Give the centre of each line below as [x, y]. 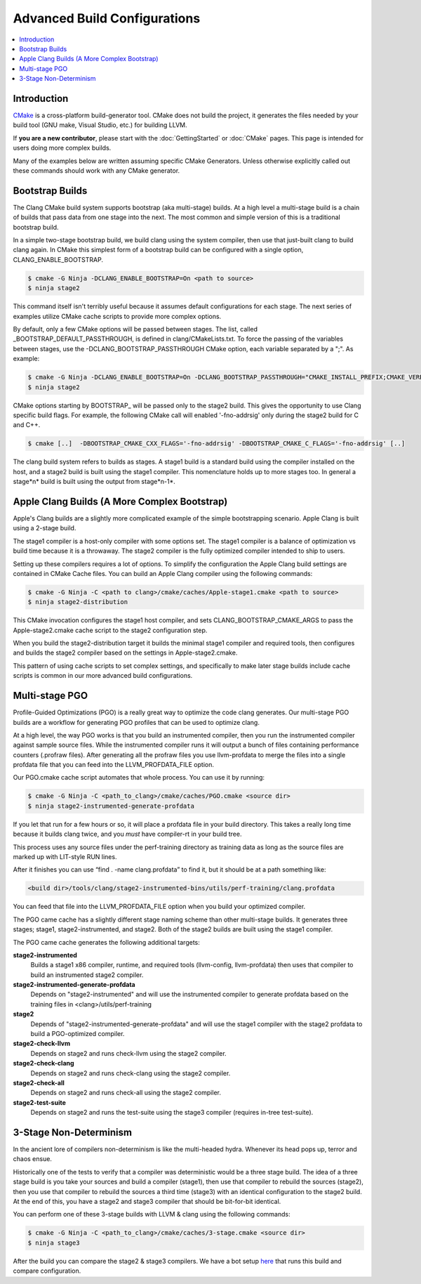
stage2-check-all [39, 1082]
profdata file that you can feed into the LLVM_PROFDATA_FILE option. [113, 765]
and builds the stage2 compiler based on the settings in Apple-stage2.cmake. [125, 653]
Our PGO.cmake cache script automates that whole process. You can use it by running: [139, 778]
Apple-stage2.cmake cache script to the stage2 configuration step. [110, 630]
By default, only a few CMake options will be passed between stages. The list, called [135, 329]
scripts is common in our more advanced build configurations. [103, 676]
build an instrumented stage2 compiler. [87, 975]
